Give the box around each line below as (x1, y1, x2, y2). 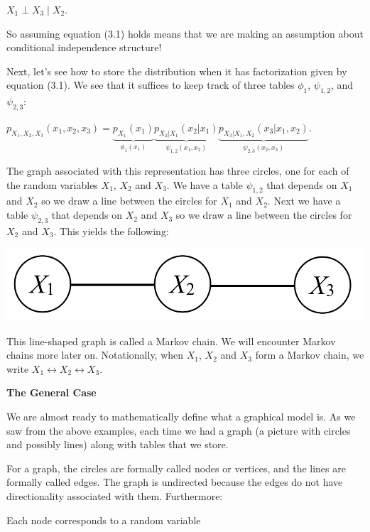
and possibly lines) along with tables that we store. (6, 437, 229, 452)
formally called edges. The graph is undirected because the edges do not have (6, 474, 343, 489)
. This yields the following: (53, 223, 169, 238)
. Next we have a (267, 193, 341, 208)
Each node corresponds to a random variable (6, 512, 201, 527)
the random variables (6, 177, 98, 192)
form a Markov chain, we (255, 347, 364, 362)
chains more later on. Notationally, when (6, 347, 184, 362)
